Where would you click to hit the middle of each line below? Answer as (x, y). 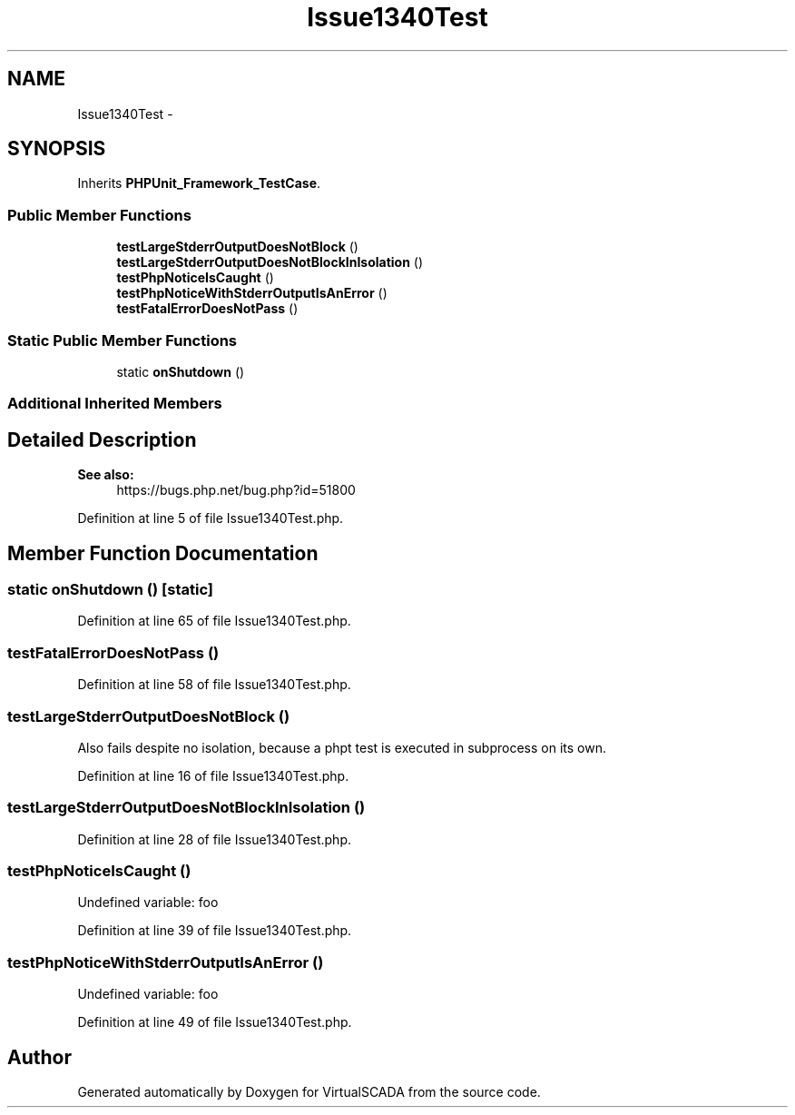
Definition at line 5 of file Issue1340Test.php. (211, 518)
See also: (106, 475)
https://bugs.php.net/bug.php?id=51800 (236, 490)
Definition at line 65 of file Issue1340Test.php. (214, 621)
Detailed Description (102, 439)
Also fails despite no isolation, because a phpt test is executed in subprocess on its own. (342, 747)
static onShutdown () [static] (110, 589)
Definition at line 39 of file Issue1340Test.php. (215, 931)
